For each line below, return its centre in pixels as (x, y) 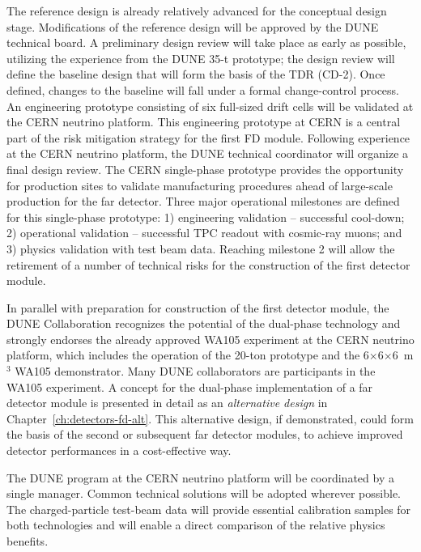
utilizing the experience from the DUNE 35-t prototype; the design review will (201, 58)
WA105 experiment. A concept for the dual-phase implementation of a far (190, 386)
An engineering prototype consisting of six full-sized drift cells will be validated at (210, 106)
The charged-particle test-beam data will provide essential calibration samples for (209, 509)
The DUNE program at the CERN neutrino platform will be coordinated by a (200, 477)
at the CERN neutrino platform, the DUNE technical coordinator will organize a (208, 153)
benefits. (28, 541)
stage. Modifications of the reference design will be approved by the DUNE (193, 26)
